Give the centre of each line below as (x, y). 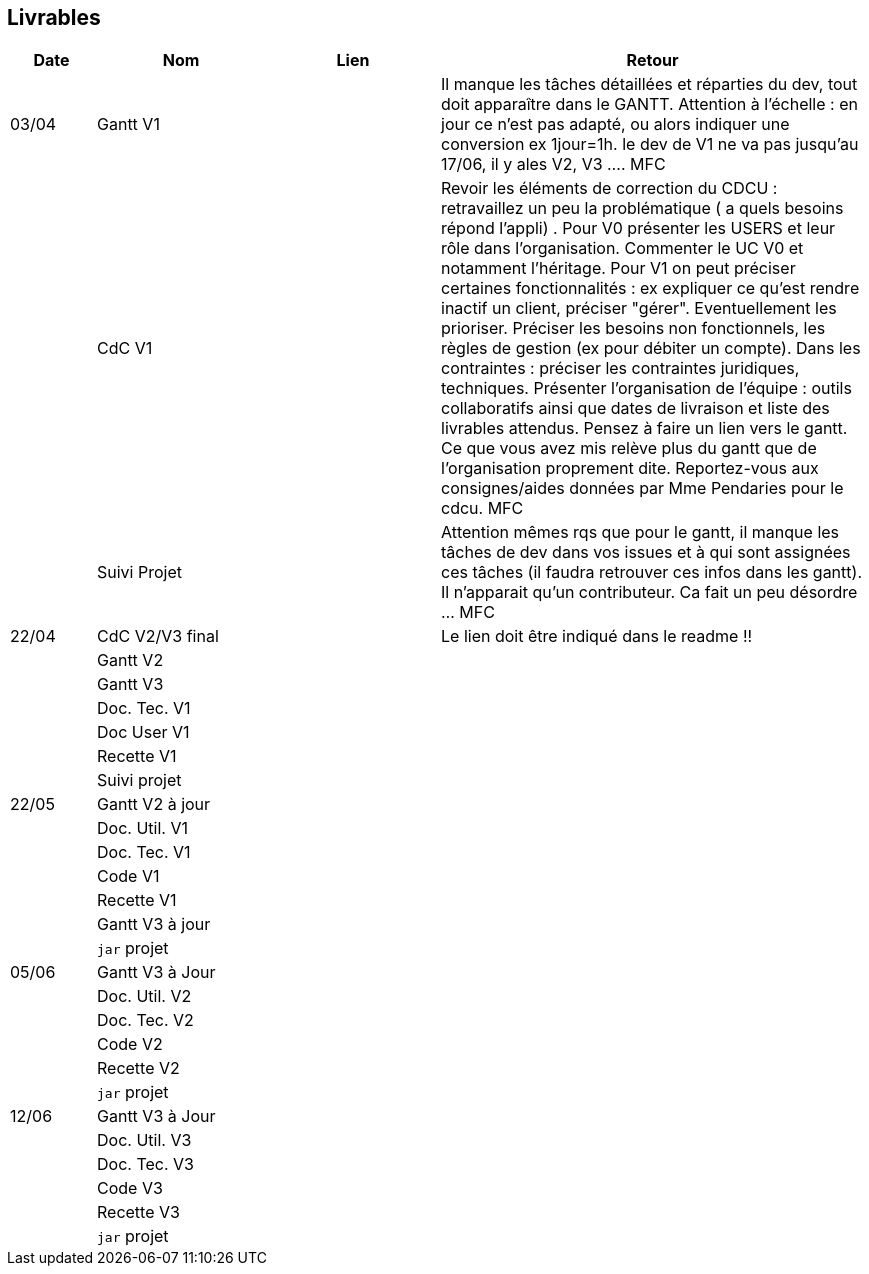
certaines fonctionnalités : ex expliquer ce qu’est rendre (650, 288)
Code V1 (128, 876)
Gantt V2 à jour (154, 804)
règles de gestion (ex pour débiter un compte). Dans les (651, 348)
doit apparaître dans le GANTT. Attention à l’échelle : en (649, 104)
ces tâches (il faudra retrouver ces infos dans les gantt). (651, 572)
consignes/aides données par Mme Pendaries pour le (642, 488)
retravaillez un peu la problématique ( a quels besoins (642, 208)
